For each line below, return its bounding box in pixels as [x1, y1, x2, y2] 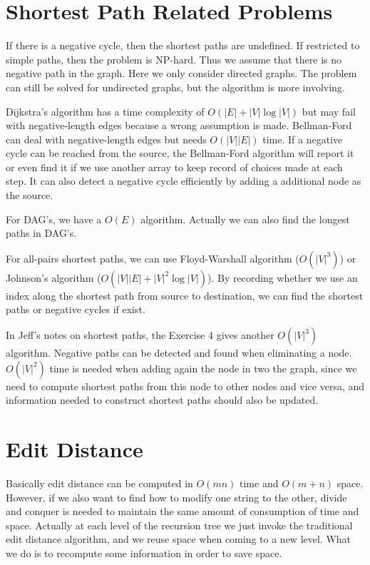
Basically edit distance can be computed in [6, 475, 193, 490]
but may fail [302, 103, 356, 118]
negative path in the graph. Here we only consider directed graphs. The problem [6, 66, 357, 81]
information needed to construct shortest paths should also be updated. [6, 392, 319, 407]
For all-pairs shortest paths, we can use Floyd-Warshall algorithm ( [6, 250, 299, 265]
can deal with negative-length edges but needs [6, 131, 207, 146]
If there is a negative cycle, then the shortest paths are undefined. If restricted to [6, 38, 360, 53]
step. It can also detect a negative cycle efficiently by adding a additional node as [6, 173, 361, 188]
